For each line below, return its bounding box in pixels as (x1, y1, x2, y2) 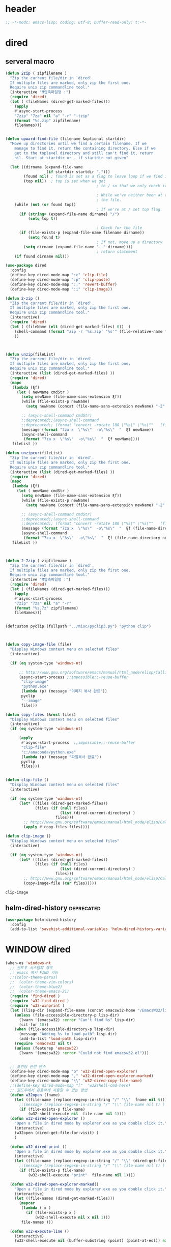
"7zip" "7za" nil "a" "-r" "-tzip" (14, 113, 90, 119)
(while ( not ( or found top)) (14, 202, 76, 207)
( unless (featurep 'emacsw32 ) (14, 1046, 79, 1051)
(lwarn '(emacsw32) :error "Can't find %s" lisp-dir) (18, 1017, 136, 1023)
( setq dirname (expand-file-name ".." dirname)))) (23, 244, 133, 249)
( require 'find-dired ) (10, 994, 60, 999)
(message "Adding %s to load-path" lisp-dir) (18, 1031, 117, 1037)
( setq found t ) (27, 235, 60, 240)
